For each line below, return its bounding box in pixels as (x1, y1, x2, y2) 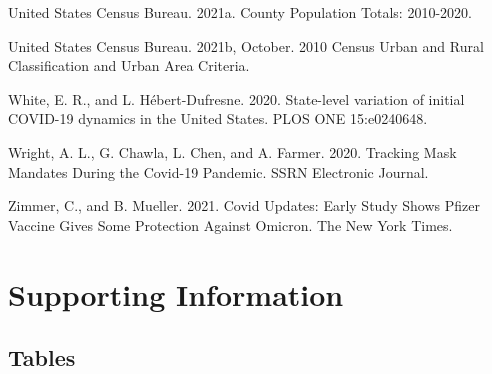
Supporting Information (8, 273, 344, 314)
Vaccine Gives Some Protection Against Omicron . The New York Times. (8, 214, 453, 235)
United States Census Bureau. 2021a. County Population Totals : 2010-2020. (8, 2, 472, 22)
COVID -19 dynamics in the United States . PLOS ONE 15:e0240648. (8, 108, 428, 129)
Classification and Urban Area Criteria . (8, 55, 250, 76)
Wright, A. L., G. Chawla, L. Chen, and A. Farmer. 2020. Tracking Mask (8, 141, 457, 162)
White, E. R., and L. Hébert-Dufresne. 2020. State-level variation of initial (8, 88, 465, 109)
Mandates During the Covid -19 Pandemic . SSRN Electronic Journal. (8, 161, 429, 182)
